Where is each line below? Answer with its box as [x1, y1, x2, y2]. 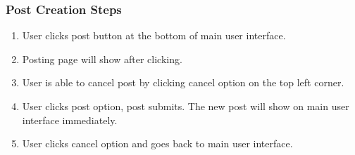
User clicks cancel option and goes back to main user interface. [22, 136, 293, 151]
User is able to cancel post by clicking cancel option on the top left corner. [22, 75, 344, 90]
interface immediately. [22, 112, 118, 127]
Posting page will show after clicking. [22, 51, 182, 66]
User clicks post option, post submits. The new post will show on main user [22, 99, 349, 113]
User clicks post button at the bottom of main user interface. [22, 28, 286, 43]
